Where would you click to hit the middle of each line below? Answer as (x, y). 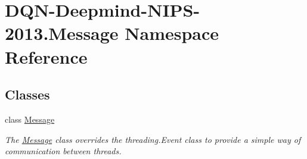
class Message (30, 119)
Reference (46, 56)
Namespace (172, 33)
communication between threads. (63, 151)
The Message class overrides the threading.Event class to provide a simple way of (153, 139)
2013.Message (62, 33)
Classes (27, 94)
